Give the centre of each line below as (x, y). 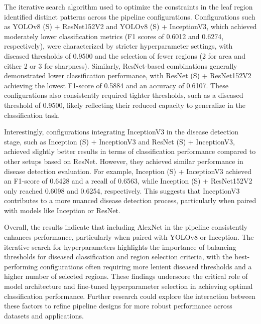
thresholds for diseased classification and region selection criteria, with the (118, 257)
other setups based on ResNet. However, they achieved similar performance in (124, 161)
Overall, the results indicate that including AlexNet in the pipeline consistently (126, 227)
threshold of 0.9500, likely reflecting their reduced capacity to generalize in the (125, 105)
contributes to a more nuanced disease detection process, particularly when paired (130, 200)
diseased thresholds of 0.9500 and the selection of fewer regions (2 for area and (125, 55)
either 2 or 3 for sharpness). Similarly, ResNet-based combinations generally (121, 65)
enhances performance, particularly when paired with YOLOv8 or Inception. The (129, 237)
